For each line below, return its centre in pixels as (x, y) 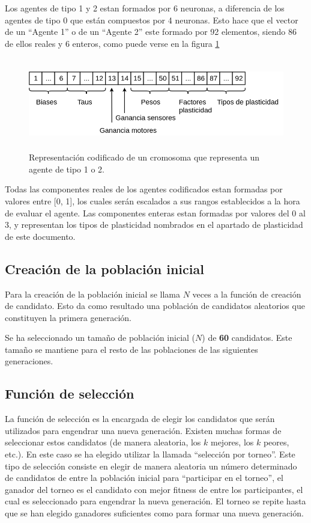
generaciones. (29, 361)
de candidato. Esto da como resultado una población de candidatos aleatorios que (155, 306)
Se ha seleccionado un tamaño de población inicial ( (100, 338)
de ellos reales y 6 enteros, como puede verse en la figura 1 (112, 43)
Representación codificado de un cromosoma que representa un (144, 157)
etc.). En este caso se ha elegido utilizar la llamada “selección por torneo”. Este (150, 454)
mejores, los (232, 442)
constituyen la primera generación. (68, 317)
